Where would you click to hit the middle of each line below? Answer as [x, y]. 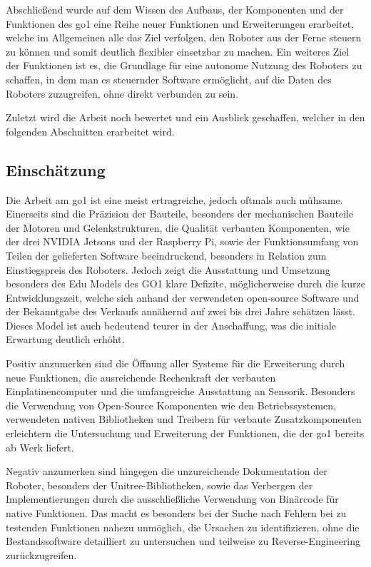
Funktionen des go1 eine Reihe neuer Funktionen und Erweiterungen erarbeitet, [180, 23]
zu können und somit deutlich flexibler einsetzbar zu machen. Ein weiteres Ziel [178, 51]
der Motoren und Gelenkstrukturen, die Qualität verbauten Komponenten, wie [178, 227]
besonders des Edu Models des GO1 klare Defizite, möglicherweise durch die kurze [185, 283]
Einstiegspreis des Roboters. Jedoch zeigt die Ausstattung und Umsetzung [168, 269]
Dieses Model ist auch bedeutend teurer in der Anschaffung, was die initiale [171, 325]
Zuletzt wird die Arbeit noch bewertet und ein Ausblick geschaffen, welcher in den [185, 117]
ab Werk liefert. [40, 447]
